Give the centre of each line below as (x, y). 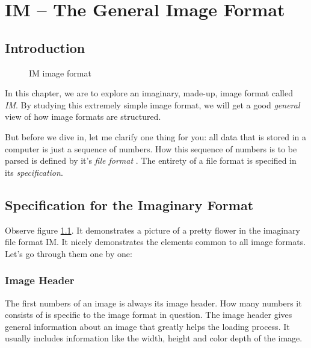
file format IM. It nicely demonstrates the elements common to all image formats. (155, 242)
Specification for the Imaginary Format (129, 204)
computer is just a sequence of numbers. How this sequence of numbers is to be (151, 148)
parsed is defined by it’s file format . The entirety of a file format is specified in (151, 160)
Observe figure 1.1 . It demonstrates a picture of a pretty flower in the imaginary (152, 230)
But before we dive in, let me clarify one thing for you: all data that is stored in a (156, 136)
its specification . (34, 172)
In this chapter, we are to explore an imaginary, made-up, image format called (149, 93)
